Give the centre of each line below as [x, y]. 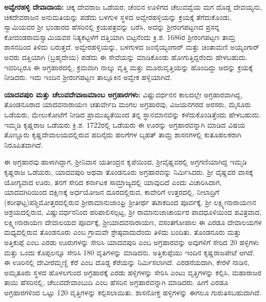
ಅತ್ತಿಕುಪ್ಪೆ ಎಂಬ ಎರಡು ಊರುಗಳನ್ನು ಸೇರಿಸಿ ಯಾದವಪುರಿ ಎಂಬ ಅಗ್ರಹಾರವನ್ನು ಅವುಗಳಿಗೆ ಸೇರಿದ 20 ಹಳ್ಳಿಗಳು [132, 242]
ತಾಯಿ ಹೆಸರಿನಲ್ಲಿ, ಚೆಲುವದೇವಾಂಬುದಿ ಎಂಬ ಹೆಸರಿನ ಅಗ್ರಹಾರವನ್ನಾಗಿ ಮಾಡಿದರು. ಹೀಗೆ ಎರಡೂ [116, 282]
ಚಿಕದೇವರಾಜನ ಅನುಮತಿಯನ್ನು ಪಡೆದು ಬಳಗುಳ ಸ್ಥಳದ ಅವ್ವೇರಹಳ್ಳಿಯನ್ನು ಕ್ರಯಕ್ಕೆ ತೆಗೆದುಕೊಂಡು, [118, 17]
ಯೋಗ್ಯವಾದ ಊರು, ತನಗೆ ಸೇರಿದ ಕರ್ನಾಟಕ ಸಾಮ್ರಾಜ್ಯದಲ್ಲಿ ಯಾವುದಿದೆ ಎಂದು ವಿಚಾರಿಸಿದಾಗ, [113, 182]
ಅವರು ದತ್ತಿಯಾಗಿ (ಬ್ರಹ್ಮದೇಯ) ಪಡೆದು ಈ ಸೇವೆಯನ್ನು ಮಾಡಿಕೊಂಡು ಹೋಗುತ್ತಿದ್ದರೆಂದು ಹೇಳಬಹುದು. [126, 57]
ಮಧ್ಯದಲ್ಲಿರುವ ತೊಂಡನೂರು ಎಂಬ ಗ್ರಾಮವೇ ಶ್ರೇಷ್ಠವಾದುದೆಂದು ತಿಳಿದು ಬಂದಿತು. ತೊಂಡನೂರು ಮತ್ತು [122, 232]
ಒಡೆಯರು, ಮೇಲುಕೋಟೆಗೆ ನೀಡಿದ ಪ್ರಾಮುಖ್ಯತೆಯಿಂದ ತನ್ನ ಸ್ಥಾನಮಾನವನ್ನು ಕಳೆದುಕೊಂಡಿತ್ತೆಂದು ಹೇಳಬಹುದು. [133, 114]
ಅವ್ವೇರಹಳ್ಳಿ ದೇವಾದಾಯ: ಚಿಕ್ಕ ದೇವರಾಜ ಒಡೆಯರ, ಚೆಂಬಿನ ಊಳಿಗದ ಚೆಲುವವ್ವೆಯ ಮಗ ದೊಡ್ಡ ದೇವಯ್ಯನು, [133, 7]
